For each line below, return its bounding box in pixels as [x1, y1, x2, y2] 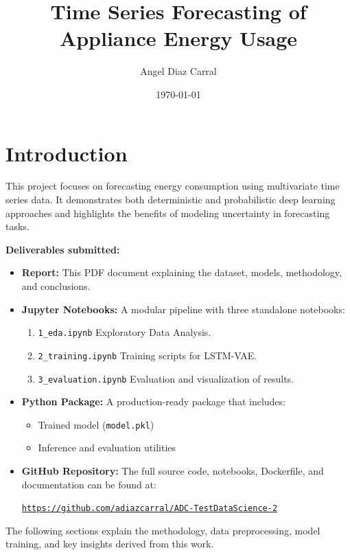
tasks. [5, 219, 30, 234]
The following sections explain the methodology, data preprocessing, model [5, 523, 320, 537]
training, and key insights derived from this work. [5, 536, 214, 551]
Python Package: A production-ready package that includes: [21, 394, 285, 409]
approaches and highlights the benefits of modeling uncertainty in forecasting [5, 205, 330, 220]
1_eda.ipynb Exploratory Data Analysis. [38, 325, 211, 339]
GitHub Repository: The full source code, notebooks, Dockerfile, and [21, 464, 324, 477]
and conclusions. [21, 279, 91, 293]
